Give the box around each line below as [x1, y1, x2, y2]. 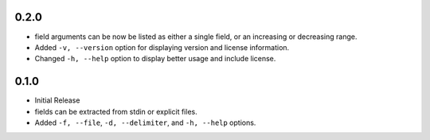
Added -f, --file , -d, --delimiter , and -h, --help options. [34, 118, 256, 127]
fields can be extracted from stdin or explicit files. [34, 107, 198, 116]
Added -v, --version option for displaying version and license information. [34, 42, 290, 52]
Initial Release [34, 95, 80, 105]
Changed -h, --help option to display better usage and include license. [34, 54, 276, 64]
